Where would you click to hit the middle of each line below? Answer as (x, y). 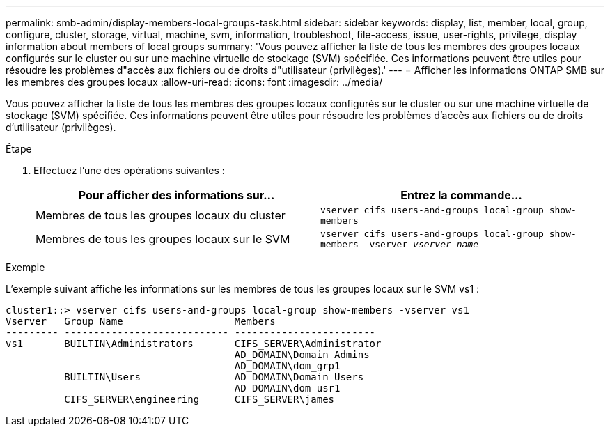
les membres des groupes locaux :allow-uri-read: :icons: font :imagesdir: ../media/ (194, 82)
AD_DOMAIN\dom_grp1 (287, 366)
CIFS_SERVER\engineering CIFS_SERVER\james (200, 399)
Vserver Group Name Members (141, 321)
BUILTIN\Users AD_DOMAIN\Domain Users (214, 377)
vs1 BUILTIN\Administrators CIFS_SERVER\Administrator (194, 344)
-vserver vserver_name (421, 244)
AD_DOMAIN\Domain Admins (302, 355)
